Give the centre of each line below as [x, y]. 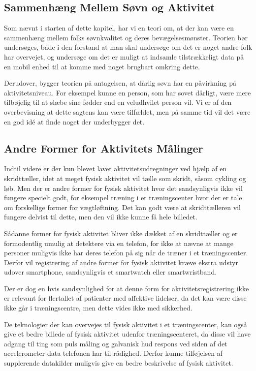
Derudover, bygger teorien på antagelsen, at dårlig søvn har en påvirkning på [120, 83]
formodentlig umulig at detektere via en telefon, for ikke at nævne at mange [119, 243]
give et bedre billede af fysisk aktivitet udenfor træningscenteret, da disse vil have [128, 334]
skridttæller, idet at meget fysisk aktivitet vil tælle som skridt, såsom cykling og [125, 178]
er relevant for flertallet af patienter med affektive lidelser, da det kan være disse [125, 298]
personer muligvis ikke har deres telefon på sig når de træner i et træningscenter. [126, 253]
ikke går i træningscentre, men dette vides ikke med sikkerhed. [98, 308]
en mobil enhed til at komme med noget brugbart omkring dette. [102, 66]
